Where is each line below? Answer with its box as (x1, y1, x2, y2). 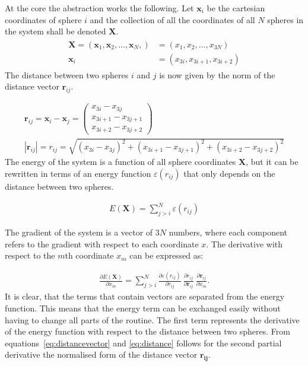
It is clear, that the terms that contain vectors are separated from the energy (5, 290, 285, 303)
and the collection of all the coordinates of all (90, 13, 255, 26)
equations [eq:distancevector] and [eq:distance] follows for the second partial (5, 336, 282, 349)
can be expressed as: (129, 249, 204, 262)
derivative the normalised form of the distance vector (5, 348, 198, 361)
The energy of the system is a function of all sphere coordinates (5, 155, 236, 168)
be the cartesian (207, 2, 265, 14)
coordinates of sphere (5, 13, 82, 26)
